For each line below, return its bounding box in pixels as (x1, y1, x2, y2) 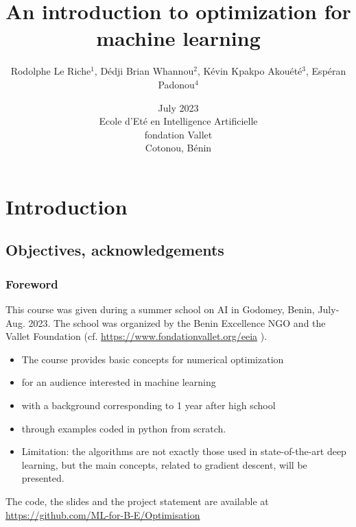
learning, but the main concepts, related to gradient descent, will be (21, 457, 307, 471)
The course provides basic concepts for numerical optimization (21, 352, 284, 366)
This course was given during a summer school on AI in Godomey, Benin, (5, 302, 315, 317)
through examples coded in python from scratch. (21, 421, 226, 435)
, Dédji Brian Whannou (94, 64, 194, 78)
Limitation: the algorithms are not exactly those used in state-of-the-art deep (21, 444, 346, 458)
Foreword (5, 275, 58, 292)
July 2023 (158, 100, 199, 114)
